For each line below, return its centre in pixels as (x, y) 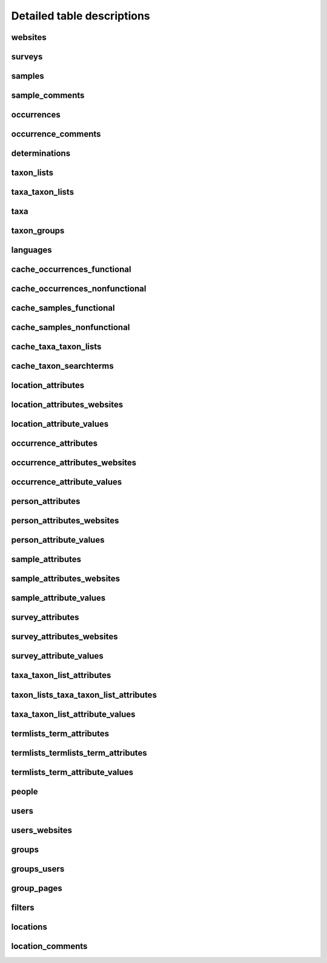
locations (29, 927)
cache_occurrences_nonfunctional (79, 289)
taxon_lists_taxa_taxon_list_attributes (84, 695)
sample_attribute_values (58, 598)
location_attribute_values (60, 424)
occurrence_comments (56, 134)
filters (23, 908)
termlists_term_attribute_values (72, 772)
